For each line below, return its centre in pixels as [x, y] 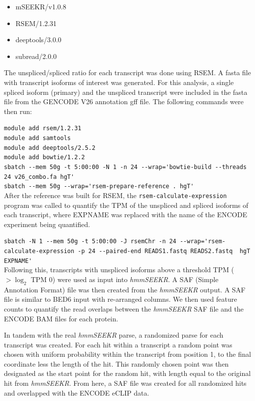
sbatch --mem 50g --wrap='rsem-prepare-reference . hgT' [99, 186]
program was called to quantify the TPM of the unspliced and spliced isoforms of [126, 205]
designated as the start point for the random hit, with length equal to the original [127, 373]
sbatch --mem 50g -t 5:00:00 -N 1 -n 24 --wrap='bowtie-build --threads [125, 167]
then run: [18, 111]
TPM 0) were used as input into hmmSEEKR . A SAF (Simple [125, 279]
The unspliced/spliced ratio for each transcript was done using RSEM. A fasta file [127, 72]
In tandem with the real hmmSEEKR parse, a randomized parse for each [114, 335]
